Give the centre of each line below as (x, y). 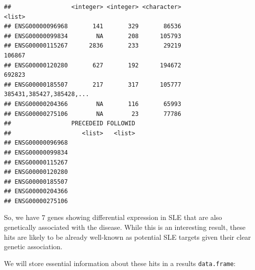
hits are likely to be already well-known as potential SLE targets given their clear (127, 237)
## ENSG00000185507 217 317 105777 (93, 84)
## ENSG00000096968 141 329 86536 (93, 27)
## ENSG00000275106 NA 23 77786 (93, 114)
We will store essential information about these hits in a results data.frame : (120, 263)
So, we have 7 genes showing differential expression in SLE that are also (113, 217)
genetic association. (33, 246)
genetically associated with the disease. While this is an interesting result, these (125, 227)
